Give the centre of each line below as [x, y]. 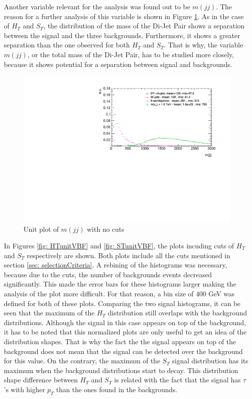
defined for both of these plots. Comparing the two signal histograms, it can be [122, 303]
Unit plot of [41, 229]
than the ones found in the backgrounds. [117, 389]
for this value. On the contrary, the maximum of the [82, 361]
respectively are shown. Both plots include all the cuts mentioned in [129, 255]
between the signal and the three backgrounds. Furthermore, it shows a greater [122, 35]
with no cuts [106, 229]
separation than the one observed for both [67, 45]
